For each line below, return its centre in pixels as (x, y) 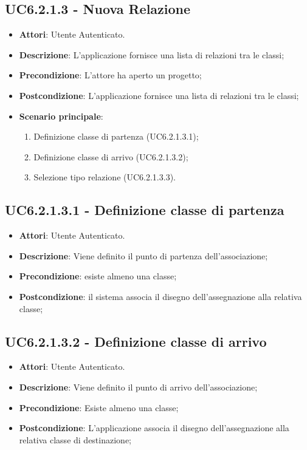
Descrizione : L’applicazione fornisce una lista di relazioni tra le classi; (152, 54)
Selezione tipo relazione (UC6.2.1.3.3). (105, 177)
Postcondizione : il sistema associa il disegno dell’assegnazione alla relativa (160, 296)
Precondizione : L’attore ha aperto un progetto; (110, 75)
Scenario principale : (61, 116)
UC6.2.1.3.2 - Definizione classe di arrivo (136, 341)
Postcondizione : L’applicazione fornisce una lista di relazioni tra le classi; (159, 95)
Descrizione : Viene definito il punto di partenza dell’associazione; (143, 255)
